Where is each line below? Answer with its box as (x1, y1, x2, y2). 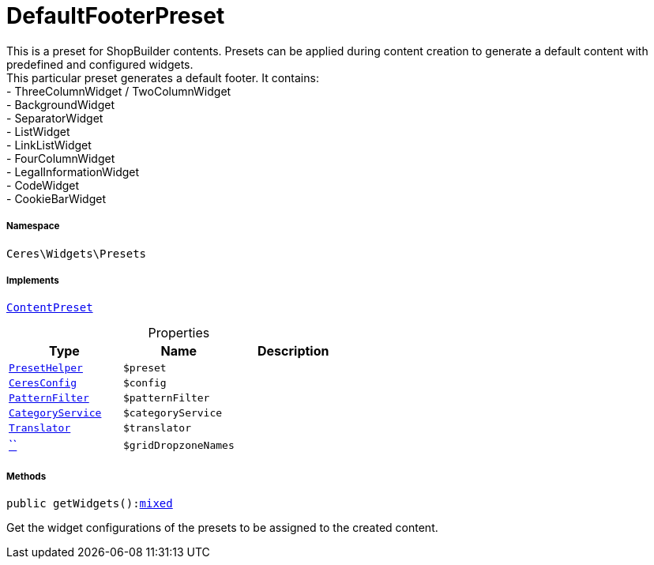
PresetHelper (9, 362, 83, 375)
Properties (148, 325, 210, 341)
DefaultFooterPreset (6, 2, 225, 29)
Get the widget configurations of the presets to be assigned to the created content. (6, 521, 438, 535)
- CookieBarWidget (6, 191, 107, 205)
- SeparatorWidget (6, 111, 103, 125)
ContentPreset (6, 301, 93, 315)
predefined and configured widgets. (6, 57, 194, 71)
